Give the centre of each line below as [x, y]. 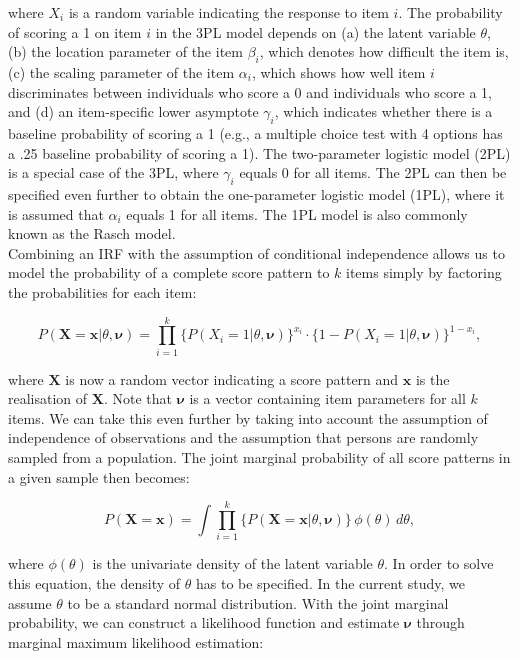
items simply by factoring [424, 272]
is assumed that [56, 213]
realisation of [48, 398]
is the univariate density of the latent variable [232, 563]
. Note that [137, 398]
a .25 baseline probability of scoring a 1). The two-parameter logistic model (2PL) [259, 152]
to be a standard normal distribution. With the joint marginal [258, 602]
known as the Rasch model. [92, 233]
